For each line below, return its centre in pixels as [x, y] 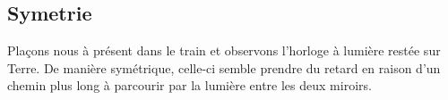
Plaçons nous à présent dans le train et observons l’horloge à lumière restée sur [224, 50]
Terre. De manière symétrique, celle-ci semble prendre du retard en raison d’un [224, 67]
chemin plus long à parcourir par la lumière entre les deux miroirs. [190, 85]
